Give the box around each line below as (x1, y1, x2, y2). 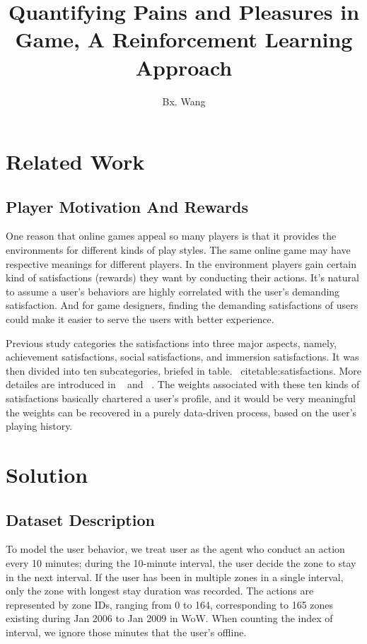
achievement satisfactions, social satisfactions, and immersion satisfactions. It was (6, 349, 359, 364)
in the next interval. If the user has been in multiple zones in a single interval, (6, 569, 344, 584)
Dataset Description (6, 508, 155, 530)
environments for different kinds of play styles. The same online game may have (6, 242, 351, 257)
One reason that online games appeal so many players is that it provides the (6, 228, 337, 243)
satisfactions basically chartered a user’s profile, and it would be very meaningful (6, 391, 356, 406)
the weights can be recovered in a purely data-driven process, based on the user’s (6, 404, 357, 419)
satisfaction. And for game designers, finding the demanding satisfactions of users (6, 298, 359, 312)
